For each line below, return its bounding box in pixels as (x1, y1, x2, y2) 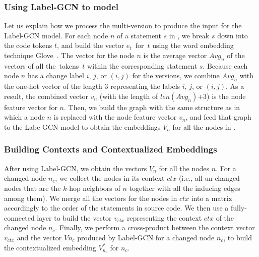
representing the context (126, 212, 202, 223)
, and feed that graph (185, 112, 251, 122)
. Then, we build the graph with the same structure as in (63, 101, 240, 112)
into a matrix (191, 192, 232, 203)
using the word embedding (152, 40, 234, 50)
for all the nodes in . (172, 121, 236, 132)
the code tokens (4, 40, 52, 50)
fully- (230, 202, 247, 213)
